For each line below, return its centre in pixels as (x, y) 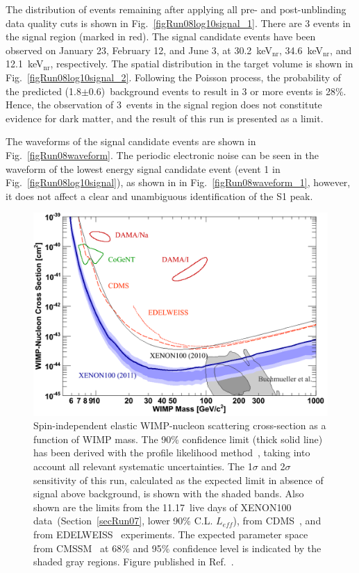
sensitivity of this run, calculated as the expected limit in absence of (178, 480)
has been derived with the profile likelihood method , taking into (172, 452)
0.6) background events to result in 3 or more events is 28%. (217, 91)
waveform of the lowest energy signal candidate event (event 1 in (143, 168)
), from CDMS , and (277, 521)
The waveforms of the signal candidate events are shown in (131, 141)
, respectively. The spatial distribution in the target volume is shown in (202, 64)
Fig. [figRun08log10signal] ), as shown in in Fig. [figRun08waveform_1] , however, (178, 182)
